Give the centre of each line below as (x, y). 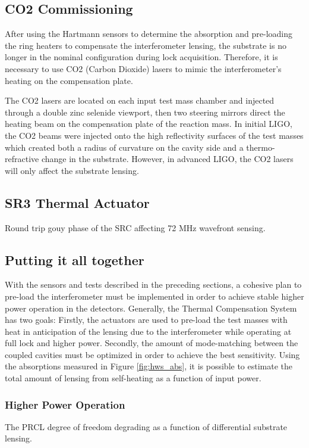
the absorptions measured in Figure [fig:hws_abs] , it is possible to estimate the (149, 366)
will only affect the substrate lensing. (72, 170)
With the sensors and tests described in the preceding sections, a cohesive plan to (153, 284)
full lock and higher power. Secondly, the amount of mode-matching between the (152, 343)
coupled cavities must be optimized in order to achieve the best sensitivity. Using (152, 354)
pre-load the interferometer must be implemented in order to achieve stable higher (154, 296)
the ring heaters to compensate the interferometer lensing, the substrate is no (146, 45)
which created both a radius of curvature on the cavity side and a (124, 147)
